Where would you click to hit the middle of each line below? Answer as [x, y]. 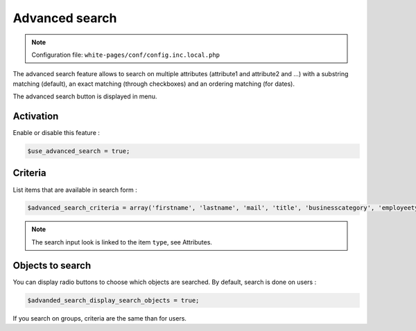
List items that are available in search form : [75, 190]
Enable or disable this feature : [57, 133]
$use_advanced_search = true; [79, 151]
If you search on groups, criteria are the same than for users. [100, 318]
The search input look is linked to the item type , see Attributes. [122, 242]
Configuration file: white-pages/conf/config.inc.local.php [126, 55]
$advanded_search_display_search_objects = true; [113, 300]
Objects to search [52, 266]
